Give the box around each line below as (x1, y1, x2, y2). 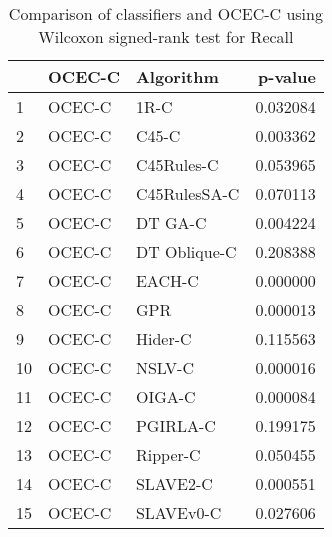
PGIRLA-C (135, 414, 216, 437)
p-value (258, 65, 316, 88)
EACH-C (135, 269, 199, 292)
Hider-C (135, 327, 192, 350)
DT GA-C (135, 211, 207, 234)
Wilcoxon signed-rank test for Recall (38, 25, 294, 48)
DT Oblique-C (135, 240, 237, 263)
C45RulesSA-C (135, 182, 240, 205)
